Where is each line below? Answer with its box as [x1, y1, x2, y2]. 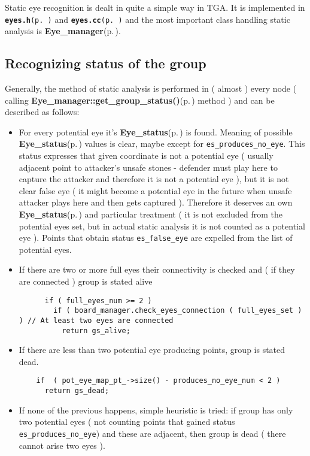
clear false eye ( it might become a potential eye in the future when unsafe [19, 184, 292, 197]
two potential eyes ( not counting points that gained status [19, 415, 235, 428]
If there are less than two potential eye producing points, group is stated [19, 343, 285, 356]
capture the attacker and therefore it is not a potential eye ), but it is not [19, 173, 289, 185]
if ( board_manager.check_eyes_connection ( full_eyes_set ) [53, 306, 302, 315]
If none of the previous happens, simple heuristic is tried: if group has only [19, 403, 293, 416]
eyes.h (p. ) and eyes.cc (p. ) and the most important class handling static [5, 13, 290, 25]
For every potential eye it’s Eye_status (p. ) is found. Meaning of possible [19, 125, 293, 138]
